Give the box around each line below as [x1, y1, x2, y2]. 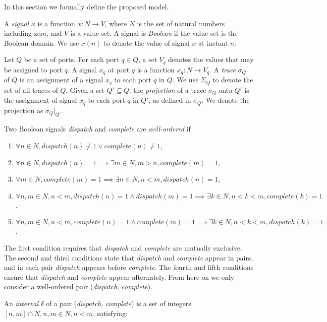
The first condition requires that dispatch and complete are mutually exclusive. [4, 243, 242, 253]
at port [108, 64, 130, 74]
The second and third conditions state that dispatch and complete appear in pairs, [4, 252, 253, 262]
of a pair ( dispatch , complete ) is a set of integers [46, 298, 191, 308]
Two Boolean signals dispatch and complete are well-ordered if [4, 124, 191, 134]
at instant [198, 37, 228, 48]
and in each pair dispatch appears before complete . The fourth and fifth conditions [4, 262, 254, 272]
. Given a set [65, 84, 105, 95]
